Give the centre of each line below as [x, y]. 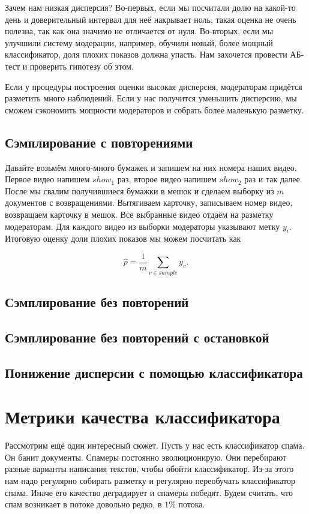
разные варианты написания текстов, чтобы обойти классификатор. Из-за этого [149, 469]
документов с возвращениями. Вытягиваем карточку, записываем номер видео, [149, 202]
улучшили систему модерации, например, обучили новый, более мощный [139, 42]
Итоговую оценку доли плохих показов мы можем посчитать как [123, 238]
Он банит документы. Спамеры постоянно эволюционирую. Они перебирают [146, 457]
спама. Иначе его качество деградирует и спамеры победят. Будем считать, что [149, 492]
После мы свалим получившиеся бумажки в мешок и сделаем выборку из [139, 190]
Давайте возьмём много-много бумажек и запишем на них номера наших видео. [151, 167]
